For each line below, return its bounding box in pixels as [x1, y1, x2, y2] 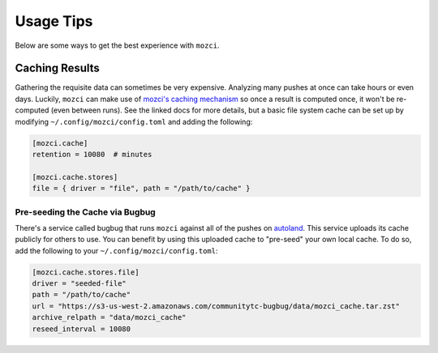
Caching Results [15, 62, 101, 75]
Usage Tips [15, 12, 93, 30]
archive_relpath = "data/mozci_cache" [32, 313, 187, 322]
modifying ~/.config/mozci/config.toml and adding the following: [15, 117, 253, 126]
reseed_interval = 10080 [32, 324, 131, 334]
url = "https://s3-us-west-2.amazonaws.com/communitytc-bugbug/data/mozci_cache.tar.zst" [32, 301, 401, 311]
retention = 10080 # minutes [32, 150, 152, 159]
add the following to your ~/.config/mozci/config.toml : [15, 245, 218, 255]
